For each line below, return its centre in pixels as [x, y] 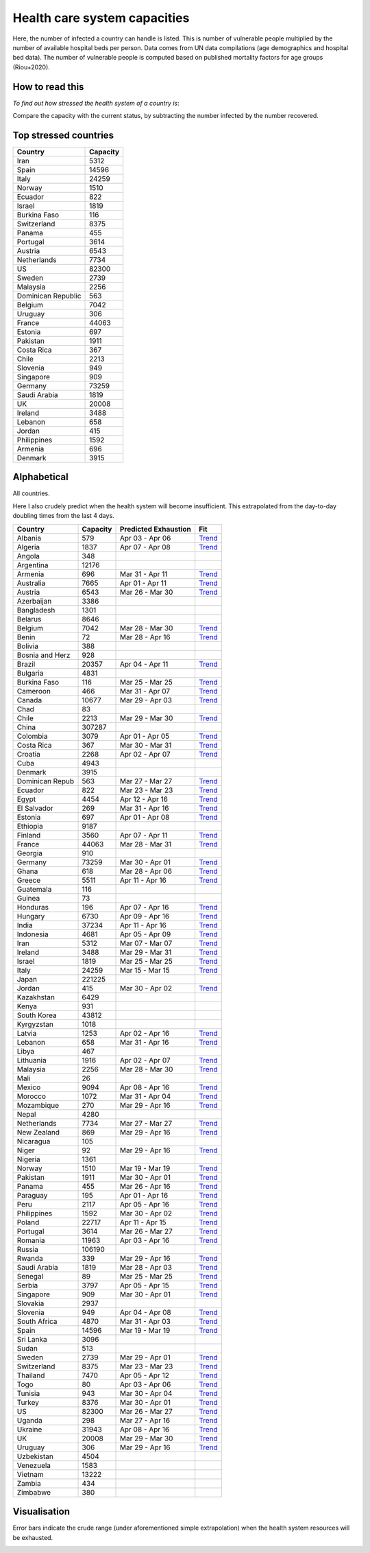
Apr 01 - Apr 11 [143, 583]
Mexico [29, 1087]
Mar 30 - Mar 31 [146, 745]
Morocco [32, 1096]
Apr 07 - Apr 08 [145, 547]
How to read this [48, 87]
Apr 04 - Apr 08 [145, 1312]
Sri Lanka [32, 1339]
